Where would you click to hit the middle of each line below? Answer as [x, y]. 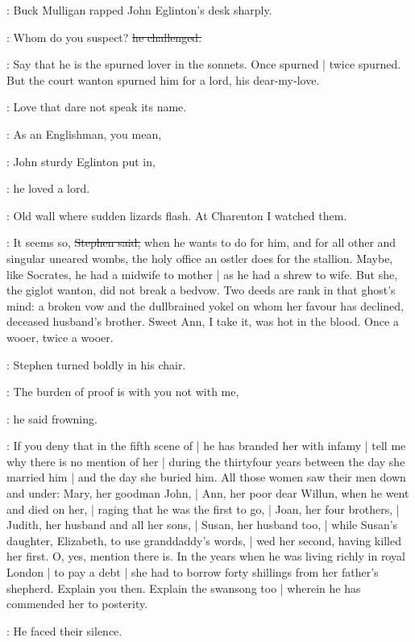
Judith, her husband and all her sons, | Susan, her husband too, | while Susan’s [202, 525]
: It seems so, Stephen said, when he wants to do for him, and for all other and [201, 242]
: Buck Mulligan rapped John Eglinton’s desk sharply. [139, 10]
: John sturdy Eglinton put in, [81, 161]
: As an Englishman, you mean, [84, 133]
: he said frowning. [52, 418]
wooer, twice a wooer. [60, 337]
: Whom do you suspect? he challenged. [104, 37]
